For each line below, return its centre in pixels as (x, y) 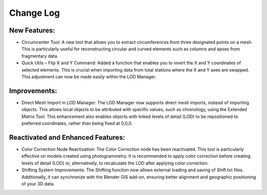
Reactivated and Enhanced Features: (67, 137)
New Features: (32, 30)
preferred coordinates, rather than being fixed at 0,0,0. (77, 123)
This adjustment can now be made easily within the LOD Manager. (89, 77)
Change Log (35, 13)
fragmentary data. (40, 56)
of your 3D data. (38, 184)
